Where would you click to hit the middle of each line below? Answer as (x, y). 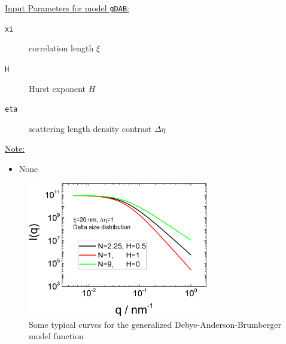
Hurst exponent (57, 88)
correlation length (61, 48)
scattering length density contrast (90, 128)
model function (56, 336)
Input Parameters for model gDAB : (67, 8)
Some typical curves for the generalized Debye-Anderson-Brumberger (155, 324)
